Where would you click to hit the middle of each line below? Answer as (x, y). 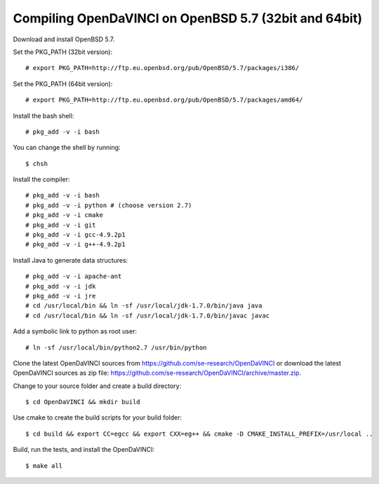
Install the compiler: (41, 179)
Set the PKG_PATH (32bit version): (62, 52)
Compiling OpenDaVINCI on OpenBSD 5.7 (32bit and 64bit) (188, 18)
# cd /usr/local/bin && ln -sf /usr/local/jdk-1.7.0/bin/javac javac (148, 316)
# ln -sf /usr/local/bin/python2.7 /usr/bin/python (116, 347)
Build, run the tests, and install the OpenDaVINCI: (84, 450)
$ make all (44, 465)
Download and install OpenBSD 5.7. (64, 39)
